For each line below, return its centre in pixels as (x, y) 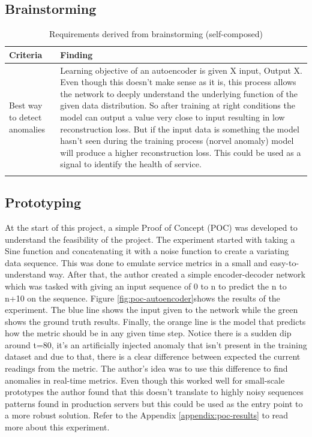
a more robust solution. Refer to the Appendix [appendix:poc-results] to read (147, 415)
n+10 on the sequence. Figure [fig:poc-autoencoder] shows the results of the (142, 298)
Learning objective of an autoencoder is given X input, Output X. (181, 70)
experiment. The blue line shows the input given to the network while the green (151, 310)
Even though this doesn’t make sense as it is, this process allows (178, 82)
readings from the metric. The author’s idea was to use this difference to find (146, 368)
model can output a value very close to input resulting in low (172, 117)
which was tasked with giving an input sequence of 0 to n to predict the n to (146, 286)
